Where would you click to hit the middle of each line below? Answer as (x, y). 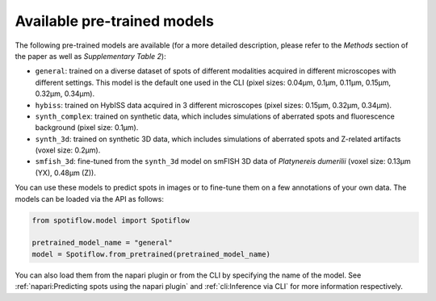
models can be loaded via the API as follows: (90, 199)
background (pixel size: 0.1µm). (87, 128)
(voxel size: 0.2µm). (68, 150)
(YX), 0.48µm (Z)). (66, 173)
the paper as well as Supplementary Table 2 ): (90, 56)
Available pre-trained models (114, 21)
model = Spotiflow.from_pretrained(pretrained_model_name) (151, 254)
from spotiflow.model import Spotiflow (111, 220)
